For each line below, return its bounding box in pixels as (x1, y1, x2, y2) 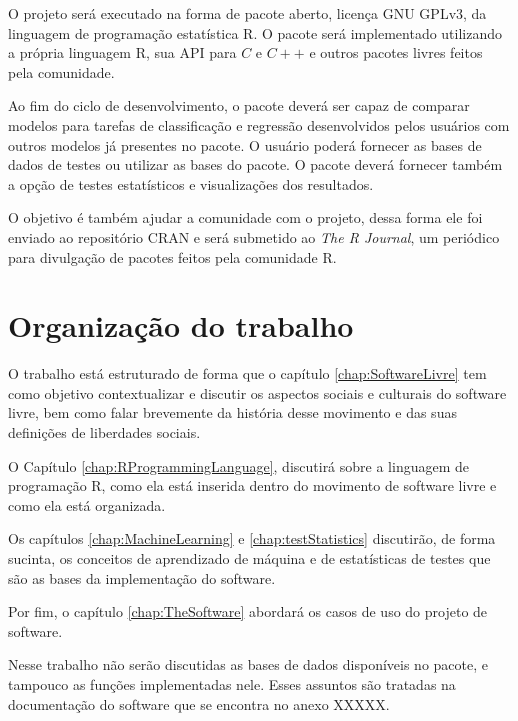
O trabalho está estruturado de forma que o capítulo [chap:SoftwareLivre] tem (8, 363, 487, 384)
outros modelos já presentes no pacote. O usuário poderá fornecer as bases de (8, 134, 482, 155)
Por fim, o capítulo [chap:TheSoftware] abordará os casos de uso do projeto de (8, 601, 488, 622)
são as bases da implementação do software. (8, 567, 276, 588)
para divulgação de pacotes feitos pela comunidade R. (8, 246, 337, 267)
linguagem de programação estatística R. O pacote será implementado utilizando (8, 22, 503, 43)
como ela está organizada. (8, 494, 166, 515)
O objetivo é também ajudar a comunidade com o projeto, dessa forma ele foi (8, 207, 483, 228)
